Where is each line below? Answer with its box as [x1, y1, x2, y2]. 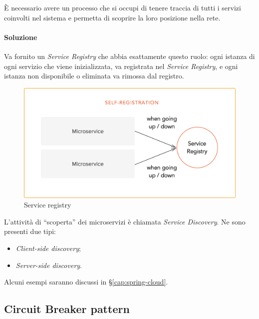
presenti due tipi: [4, 226, 56, 236]
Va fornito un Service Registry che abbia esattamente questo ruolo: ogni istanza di [4, 50, 255, 61]
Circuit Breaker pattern [4, 301, 130, 316]
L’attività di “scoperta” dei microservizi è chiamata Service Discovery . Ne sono [4, 216, 246, 226]
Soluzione [4, 31, 37, 42]
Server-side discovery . [15, 259, 82, 270]
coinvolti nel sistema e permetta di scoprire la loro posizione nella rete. [4, 12, 221, 22]
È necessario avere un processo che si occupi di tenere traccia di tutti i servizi [4, 2, 241, 12]
